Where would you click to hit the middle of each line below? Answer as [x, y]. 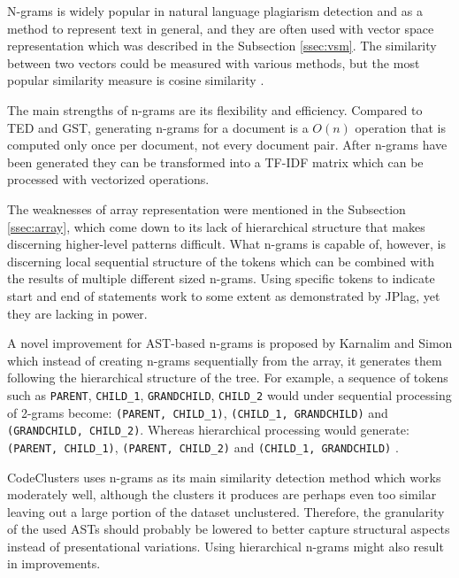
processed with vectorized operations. [108, 179]
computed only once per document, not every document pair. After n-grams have [227, 145]
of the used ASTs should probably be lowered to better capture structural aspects [229, 529]
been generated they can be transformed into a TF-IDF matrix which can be [215, 162]
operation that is [400, 127]
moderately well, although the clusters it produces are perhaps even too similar [222, 494]
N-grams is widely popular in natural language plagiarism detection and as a [215, 11]
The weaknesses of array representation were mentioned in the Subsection [207, 208]
